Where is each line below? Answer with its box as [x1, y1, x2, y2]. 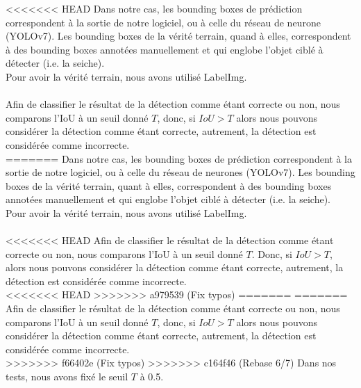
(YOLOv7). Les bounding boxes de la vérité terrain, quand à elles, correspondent [6, 29, 351, 43]
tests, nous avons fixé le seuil [6, 369, 128, 384]
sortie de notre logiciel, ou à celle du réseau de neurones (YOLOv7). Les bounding [6, 165, 355, 179]
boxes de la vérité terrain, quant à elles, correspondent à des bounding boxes [6, 178, 332, 193]
